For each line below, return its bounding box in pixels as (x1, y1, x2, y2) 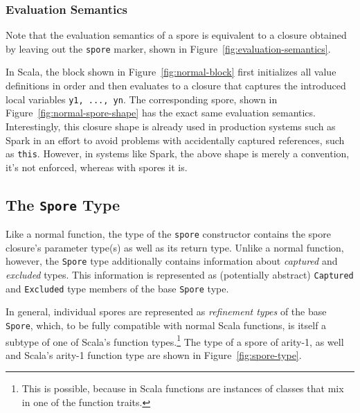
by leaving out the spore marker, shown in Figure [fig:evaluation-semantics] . (6, 41, 331, 55)
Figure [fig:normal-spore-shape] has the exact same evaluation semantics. (6, 105, 316, 120)
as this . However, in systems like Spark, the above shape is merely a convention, (6, 146, 350, 161)
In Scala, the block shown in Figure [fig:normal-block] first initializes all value (6, 64, 336, 79)
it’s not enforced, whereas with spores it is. (6, 159, 188, 174)
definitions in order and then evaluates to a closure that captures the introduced (6, 78, 346, 93)
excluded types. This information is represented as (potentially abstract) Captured (6, 267, 354, 282)
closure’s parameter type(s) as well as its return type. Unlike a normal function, (6, 240, 344, 254)
